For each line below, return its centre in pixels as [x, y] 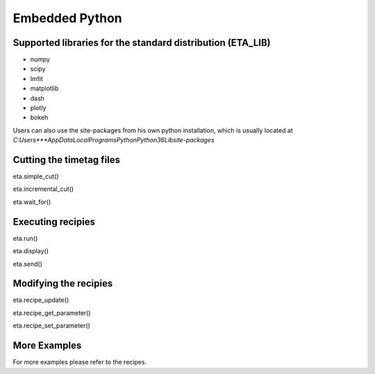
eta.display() [31, 251]
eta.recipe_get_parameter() [52, 313]
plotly [38, 108]
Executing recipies [54, 222]
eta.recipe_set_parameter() [51, 325]
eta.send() [28, 264]
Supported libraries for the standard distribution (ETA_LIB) [142, 43]
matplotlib [44, 88]
